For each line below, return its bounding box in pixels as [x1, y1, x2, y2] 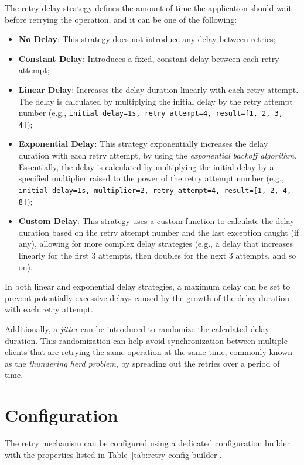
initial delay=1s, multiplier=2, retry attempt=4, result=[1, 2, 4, [18, 186, 292, 195]
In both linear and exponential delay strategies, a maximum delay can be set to [5, 280, 291, 292]
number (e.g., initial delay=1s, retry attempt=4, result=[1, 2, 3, [18, 106, 283, 119]
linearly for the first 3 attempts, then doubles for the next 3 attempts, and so [18, 249, 296, 261]
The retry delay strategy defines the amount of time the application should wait [5, 2, 292, 13]
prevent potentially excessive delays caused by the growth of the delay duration [5, 291, 290, 304]
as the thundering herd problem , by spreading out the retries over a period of [5, 357, 280, 369]
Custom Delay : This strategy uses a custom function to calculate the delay [18, 215, 295, 227]
